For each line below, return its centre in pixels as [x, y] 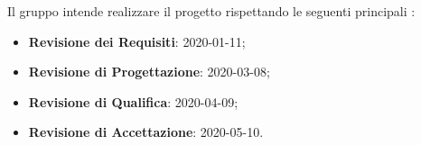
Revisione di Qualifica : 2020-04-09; [133, 101]
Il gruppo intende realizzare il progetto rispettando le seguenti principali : [211, 11]
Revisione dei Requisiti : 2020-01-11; [137, 41]
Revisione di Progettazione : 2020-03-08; [149, 72]
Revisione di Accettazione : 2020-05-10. [146, 132]
